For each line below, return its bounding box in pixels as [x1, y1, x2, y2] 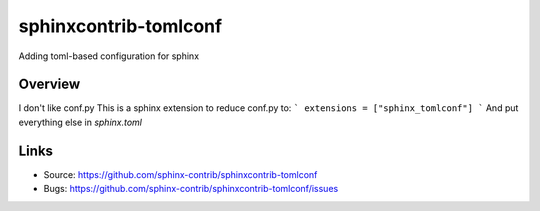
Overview [18, 76, 81, 93]
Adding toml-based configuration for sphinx [18, 50, 200, 62]
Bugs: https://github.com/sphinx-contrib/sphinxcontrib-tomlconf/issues [43, 183, 339, 195]
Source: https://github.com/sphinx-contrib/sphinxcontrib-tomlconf [43, 168, 318, 180]
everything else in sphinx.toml [18, 116, 143, 128]
